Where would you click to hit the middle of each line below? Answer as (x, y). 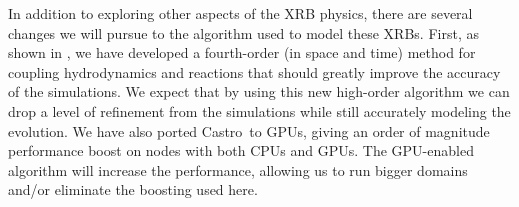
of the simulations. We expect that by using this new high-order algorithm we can (259, 91)
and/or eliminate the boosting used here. (133, 189)
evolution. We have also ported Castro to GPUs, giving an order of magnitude (249, 130)
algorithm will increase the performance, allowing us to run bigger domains (238, 169)
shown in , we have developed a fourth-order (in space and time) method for (242, 52)
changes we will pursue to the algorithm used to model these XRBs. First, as (243, 32)
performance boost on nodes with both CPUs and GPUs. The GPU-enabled (241, 150)
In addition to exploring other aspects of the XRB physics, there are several (240, 13)
